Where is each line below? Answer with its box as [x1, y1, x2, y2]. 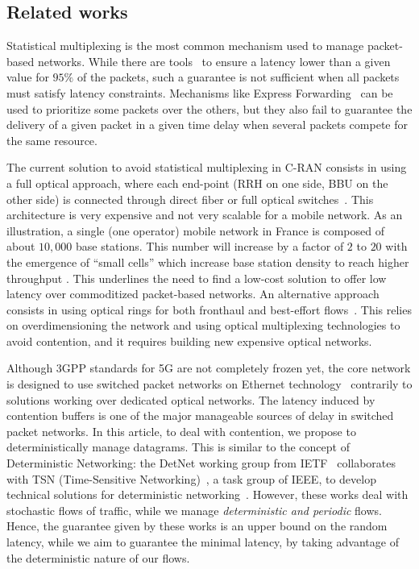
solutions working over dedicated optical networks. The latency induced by [6, 391, 375, 408]
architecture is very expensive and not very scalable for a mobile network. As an [6, 206, 403, 223]
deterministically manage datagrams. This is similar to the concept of [6, 438, 350, 455]
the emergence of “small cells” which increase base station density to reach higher [6, 253, 409, 270]
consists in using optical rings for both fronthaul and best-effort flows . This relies [6, 301, 412, 318]
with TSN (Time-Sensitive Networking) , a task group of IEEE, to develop [6, 470, 376, 487]
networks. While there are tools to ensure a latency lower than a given [37, 52, 391, 69]
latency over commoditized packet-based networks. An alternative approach [6, 285, 380, 302]
